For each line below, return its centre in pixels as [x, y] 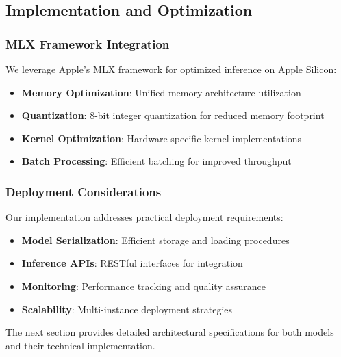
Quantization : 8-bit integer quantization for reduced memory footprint [173, 115]
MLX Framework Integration [88, 43]
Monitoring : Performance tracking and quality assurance [143, 286]
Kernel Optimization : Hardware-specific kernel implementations [162, 138]
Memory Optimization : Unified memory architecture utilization [161, 92]
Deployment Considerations [84, 191]
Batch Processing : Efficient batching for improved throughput [156, 161]
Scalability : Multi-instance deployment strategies [127, 309]
